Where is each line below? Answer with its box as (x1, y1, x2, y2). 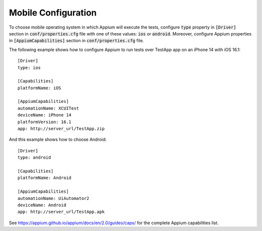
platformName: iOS (17, 85, 62, 91)
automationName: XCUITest (17, 105, 80, 111)
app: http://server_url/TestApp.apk (17, 209, 105, 214)
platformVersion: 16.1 (17, 119, 72, 125)
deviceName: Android (17, 202, 66, 208)
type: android (17, 155, 51, 160)
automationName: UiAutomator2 (17, 196, 90, 201)
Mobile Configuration (9, 7, 97, 18)
